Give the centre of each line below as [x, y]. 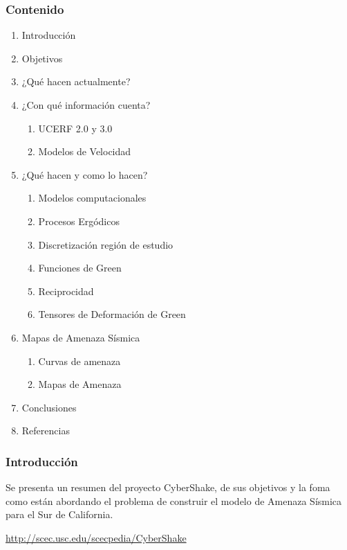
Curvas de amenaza [79, 361]
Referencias [46, 431]
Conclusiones [49, 407]
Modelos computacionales [92, 198]
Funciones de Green [80, 268]
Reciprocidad [66, 291]
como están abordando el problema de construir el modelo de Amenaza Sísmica [174, 500]
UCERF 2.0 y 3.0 [75, 128]
